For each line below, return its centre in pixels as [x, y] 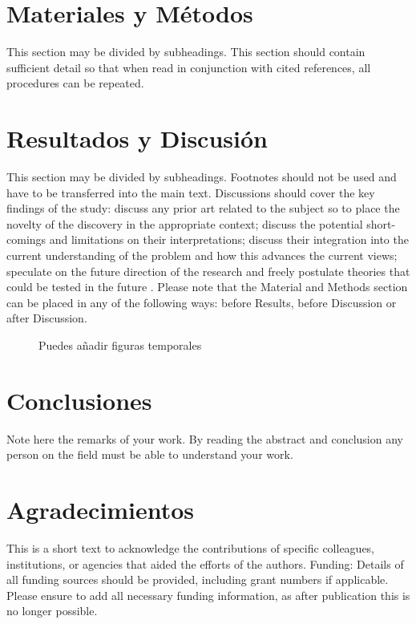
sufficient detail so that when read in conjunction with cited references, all [189, 67]
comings [26, 239]
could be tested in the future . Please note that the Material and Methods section [207, 287]
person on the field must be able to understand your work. [150, 454]
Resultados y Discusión [137, 138]
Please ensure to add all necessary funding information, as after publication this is [208, 595]
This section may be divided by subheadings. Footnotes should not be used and [202, 177]
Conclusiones [79, 400]
